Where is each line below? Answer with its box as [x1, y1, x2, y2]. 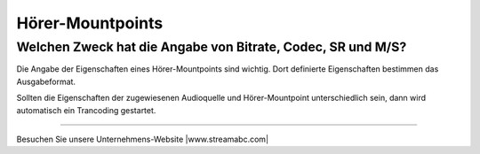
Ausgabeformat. [16, 76, 76, 87]
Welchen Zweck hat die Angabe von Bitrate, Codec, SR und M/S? [16, 39, 407, 55]
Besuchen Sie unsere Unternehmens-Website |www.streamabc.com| [16, 134, 269, 144]
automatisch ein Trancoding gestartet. [16, 104, 156, 115]
